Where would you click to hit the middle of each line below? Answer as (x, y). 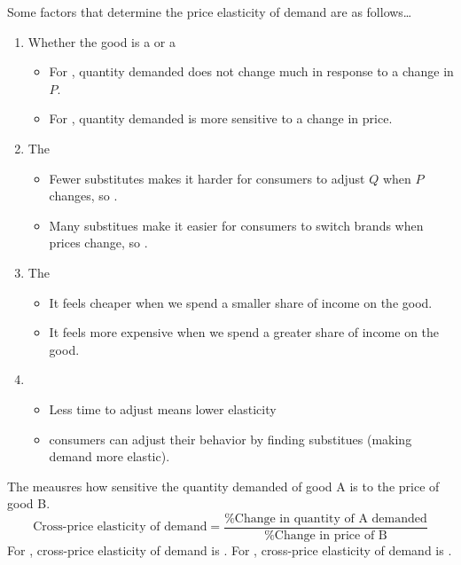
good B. (29, 503)
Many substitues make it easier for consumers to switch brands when (236, 225)
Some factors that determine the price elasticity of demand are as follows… (210, 12)
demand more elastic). (109, 456)
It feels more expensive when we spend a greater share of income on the (244, 332)
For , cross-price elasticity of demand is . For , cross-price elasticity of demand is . (230, 549)
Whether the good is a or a (102, 41)
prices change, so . (98, 243)
